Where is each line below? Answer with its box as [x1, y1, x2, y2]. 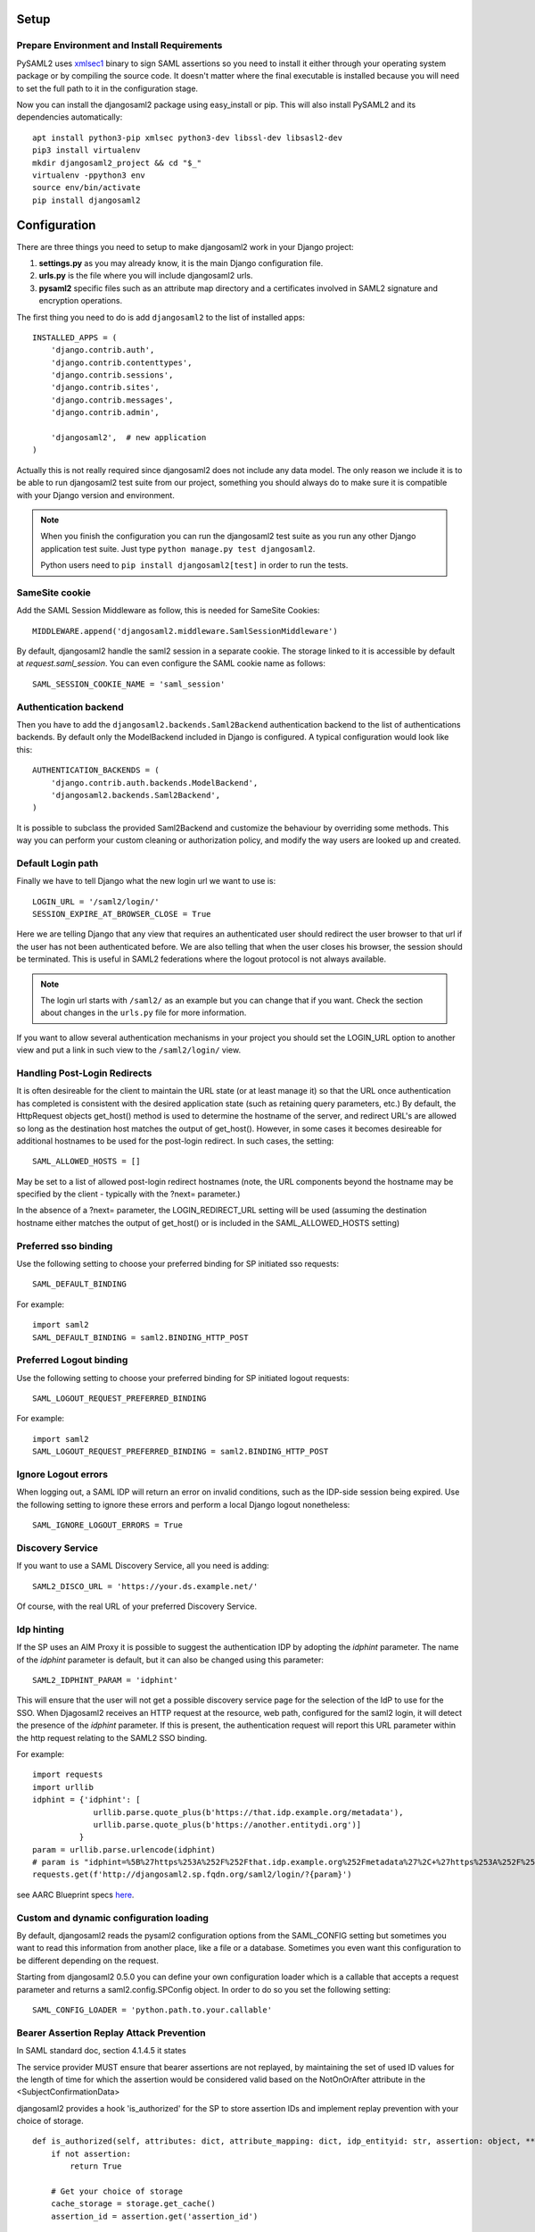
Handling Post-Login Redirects [16, 1067, 152, 1079]
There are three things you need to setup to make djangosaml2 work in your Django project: [16, 241, 354, 252]
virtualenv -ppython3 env [32, 170, 146, 180]
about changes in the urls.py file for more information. [40, 1007, 247, 1018]
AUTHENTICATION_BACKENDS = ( [32, 765, 160, 776]
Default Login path [16, 857, 99, 870]
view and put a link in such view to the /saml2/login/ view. [16, 1045, 241, 1055]
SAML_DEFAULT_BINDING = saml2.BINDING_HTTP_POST [32, 1332, 249, 1343]
